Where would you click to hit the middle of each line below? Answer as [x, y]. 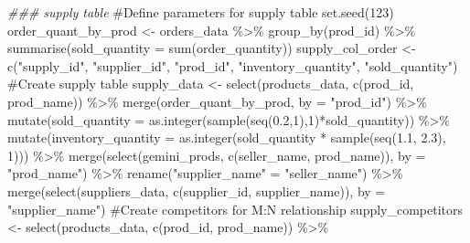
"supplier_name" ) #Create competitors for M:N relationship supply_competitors [235, 209]
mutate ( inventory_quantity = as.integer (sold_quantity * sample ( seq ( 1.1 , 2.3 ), [227, 137]
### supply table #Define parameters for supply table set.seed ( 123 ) [201, 12]
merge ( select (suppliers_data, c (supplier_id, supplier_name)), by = [197, 190]
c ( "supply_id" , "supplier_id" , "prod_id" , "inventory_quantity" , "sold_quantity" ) [233, 65]
